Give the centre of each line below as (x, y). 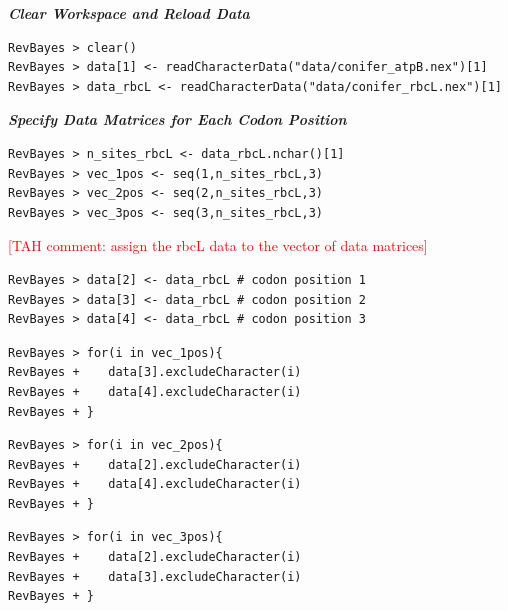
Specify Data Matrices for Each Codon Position (177, 119)
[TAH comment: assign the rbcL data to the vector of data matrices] (218, 245)
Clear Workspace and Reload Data (129, 13)
